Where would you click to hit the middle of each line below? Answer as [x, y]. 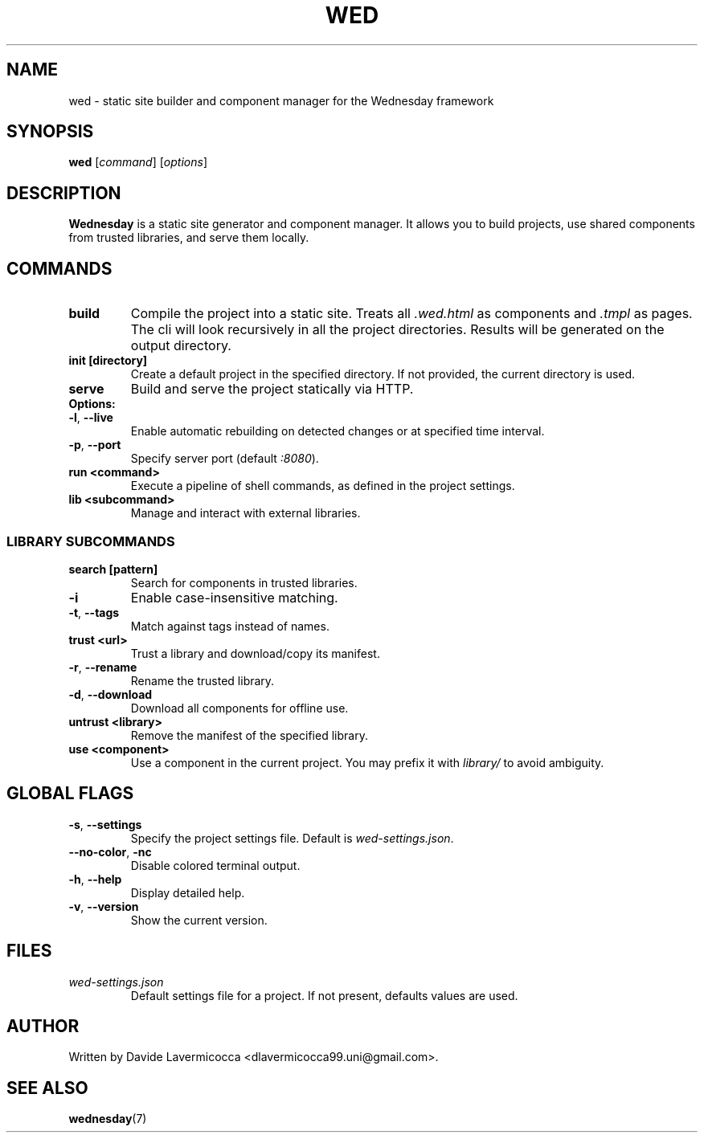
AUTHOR [43, 1026]
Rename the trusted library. [203, 680]
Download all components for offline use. [239, 708]
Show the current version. [199, 920]
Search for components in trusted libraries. [244, 582]
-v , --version [104, 906]
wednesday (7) [108, 1119]
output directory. [181, 346]
